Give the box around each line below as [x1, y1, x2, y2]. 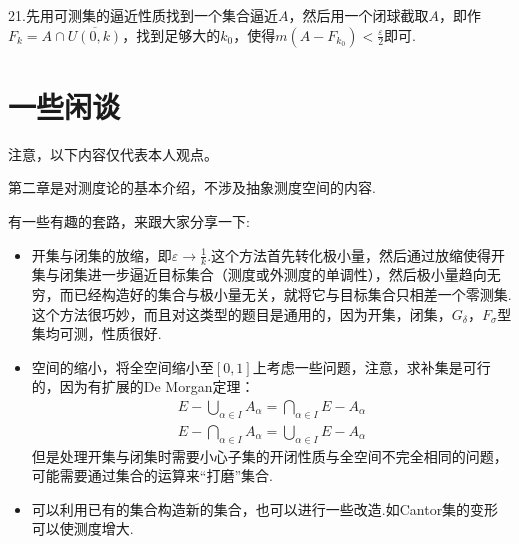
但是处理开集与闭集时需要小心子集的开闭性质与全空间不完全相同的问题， [31, 445, 508, 466]
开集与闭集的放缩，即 [31, 244, 172, 265]
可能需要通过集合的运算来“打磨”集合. [31, 465, 273, 486]
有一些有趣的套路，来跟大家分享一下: [8, 210, 250, 231]
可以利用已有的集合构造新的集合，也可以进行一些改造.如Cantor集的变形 [31, 498, 499, 519]
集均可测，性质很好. [31, 323, 162, 344]
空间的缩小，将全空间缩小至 [31, 356, 214, 377]
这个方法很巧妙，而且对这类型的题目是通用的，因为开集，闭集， [31, 303, 452, 324]
